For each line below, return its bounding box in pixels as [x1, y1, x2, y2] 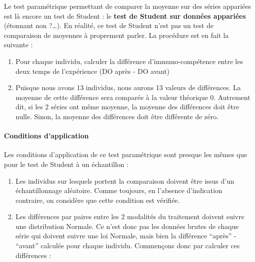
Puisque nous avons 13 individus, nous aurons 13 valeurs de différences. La [15, 82, 241, 93]
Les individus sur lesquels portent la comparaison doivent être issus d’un [15, 175, 234, 186]
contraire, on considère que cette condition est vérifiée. [15, 195, 180, 205]
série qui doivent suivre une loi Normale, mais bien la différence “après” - [15, 230, 236, 241]
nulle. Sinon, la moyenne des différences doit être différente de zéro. [15, 111, 219, 121]
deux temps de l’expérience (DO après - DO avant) [15, 65, 170, 76]
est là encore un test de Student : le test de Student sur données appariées [4, 10, 246, 21]
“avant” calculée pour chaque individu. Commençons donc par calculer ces [15, 240, 240, 251]
